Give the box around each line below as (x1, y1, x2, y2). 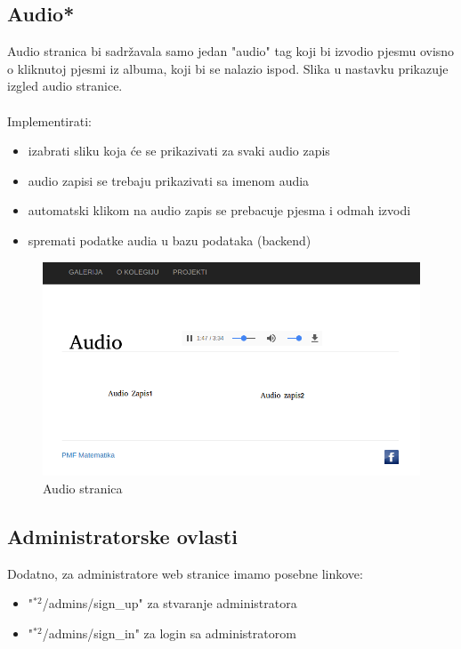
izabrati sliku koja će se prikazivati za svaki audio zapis (28, 141, 330, 160)
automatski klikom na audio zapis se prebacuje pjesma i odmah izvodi (28, 201, 411, 220)
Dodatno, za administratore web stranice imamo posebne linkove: (7, 564, 363, 582)
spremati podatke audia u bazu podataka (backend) (28, 230, 311, 249)
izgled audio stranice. (7, 76, 123, 95)
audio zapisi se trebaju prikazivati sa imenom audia (28, 171, 310, 189)
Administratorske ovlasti (7, 522, 238, 549)
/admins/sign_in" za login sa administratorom (42, 623, 296, 642)
